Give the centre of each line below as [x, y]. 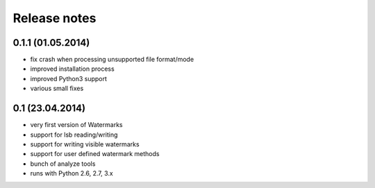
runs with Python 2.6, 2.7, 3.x [72, 173]
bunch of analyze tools [63, 164]
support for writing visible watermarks [85, 144]
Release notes [55, 18]
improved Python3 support [69, 78]
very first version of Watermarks [76, 125]
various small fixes [57, 88]
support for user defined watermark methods [95, 154]
